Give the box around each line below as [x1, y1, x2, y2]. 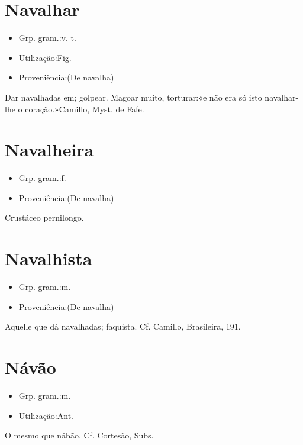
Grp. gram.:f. [18, 172, 66, 184]
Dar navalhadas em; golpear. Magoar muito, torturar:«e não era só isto [5, 91, 262, 103]
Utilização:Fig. [18, 51, 72, 63]
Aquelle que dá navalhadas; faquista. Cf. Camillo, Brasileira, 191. [5, 320, 241, 333]
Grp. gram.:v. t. [18, 31, 76, 44]
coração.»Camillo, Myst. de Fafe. [25, 102, 144, 115]
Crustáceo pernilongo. [5, 211, 84, 224]
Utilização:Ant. [18, 409, 73, 421]
